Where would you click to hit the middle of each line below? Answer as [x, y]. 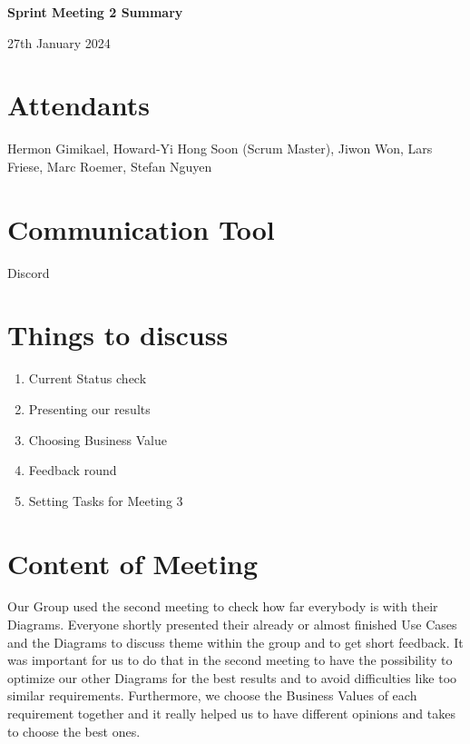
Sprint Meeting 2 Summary [95, 12]
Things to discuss [118, 335]
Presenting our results [89, 408]
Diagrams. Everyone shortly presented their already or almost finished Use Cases [232, 625]
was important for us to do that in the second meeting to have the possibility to [230, 660]
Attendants [78, 105]
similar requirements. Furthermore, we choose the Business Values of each [212, 695]
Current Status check [88, 378]
